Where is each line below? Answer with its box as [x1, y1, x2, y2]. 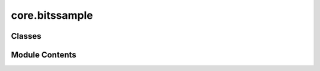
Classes [11, 31, 41, 41]
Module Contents [11, 50, 76, 60]
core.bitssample [11, 9, 93, 22]
